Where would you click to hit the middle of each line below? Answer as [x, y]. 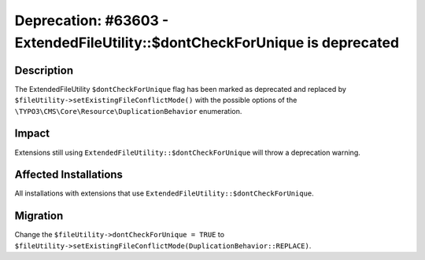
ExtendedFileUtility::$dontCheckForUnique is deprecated [207, 42]
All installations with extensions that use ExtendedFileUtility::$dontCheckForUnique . [164, 193]
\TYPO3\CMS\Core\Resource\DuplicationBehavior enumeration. [128, 111]
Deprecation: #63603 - [92, 20]
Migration [39, 216]
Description [44, 70]
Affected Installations [69, 175]
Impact [32, 134]
